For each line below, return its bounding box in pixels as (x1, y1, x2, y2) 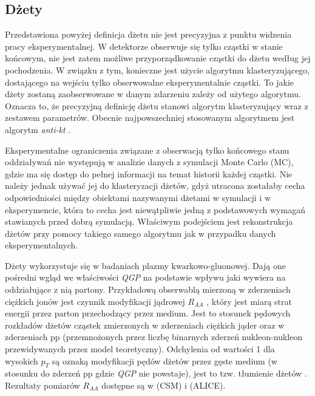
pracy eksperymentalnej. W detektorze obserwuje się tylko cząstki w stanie (5, 39, 283, 52)
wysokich (5, 354, 38, 367)
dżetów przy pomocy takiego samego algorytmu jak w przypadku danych (5, 227, 276, 239)
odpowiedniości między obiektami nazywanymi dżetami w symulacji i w (5, 191, 271, 203)
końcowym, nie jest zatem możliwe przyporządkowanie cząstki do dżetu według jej (5, 52, 311, 64)
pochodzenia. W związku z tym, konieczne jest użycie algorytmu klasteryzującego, (5, 63, 310, 76)
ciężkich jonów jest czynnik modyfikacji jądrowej (5, 295, 185, 307)
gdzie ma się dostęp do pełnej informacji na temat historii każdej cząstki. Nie (5, 167, 293, 180)
